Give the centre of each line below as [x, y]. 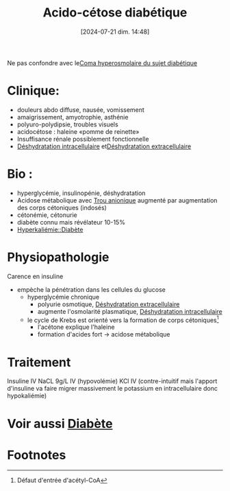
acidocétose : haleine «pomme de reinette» [78, 131]
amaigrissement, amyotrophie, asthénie [73, 117]
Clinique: [34, 91]
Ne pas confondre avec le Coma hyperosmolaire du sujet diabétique [102, 62]
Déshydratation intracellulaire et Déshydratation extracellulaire [104, 146]
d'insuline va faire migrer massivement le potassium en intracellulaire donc [112, 389]
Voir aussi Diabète [60, 423]
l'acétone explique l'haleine [76, 327]
